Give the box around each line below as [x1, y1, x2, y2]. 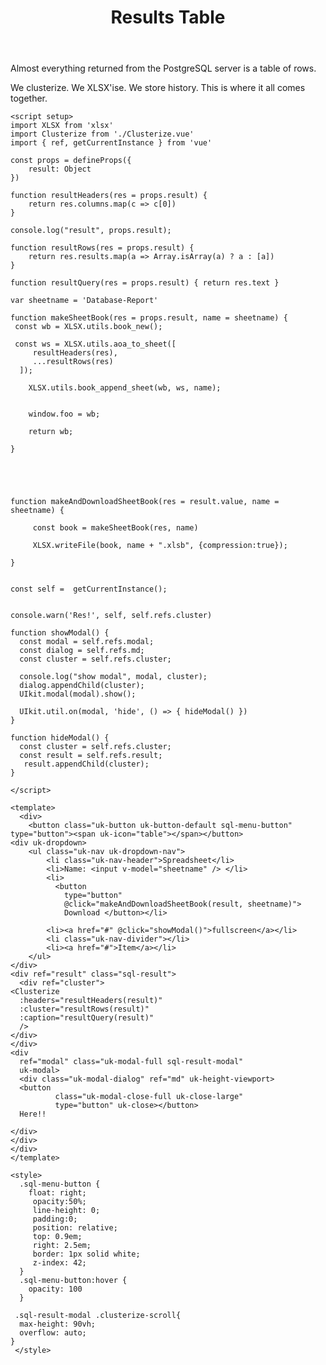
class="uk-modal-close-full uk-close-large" [54, 1092, 244, 1102]
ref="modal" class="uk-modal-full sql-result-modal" [19, 1057, 244, 1067]
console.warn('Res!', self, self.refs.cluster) [10, 611, 213, 621]
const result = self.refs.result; [19, 751, 163, 761]
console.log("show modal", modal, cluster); [19, 672, 208, 682]
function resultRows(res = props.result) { [10, 243, 195, 253]
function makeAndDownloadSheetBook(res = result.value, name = [10, 497, 280, 507]
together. [10, 92, 48, 105]
